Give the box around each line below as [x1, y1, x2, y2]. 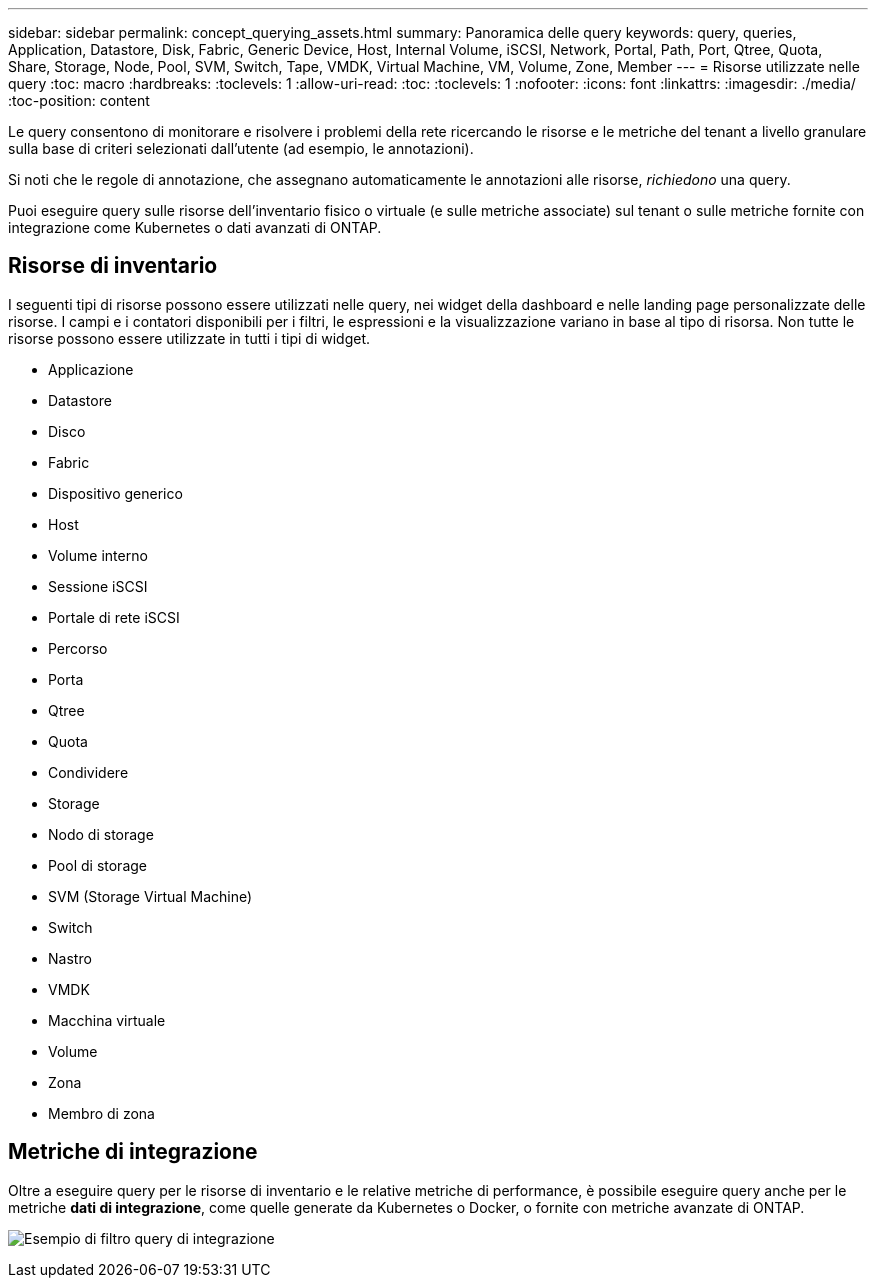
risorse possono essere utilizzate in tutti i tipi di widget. [8, 329, 371, 347]
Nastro [48, 949, 92, 967]
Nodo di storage [48, 825, 154, 843]
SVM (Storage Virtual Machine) [48, 887, 253, 905]
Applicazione [48, 360, 134, 378]
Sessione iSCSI [48, 577, 148, 595]
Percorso [48, 639, 108, 657]
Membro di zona [48, 1104, 155, 1122]
